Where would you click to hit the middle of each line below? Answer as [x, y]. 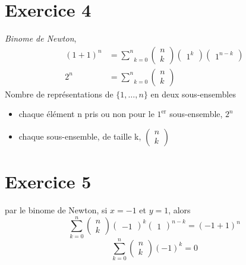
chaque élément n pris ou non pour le [86, 114]
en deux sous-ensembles [193, 94]
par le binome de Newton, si [56, 210]
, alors [179, 210]
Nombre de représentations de [59, 94]
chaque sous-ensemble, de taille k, [80, 136]
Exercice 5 [48, 182]
